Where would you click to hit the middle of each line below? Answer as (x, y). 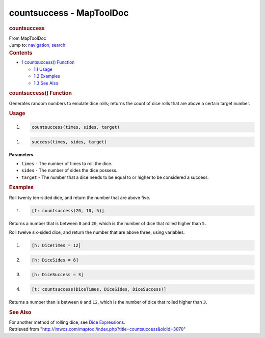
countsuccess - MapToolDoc (69, 13)
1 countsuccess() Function (48, 62)
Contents (21, 53)
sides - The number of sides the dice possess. (69, 170)
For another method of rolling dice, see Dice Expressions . (67, 322)
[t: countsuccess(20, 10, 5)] (68, 211)
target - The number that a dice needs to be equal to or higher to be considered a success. (115, 177)
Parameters (21, 154)
